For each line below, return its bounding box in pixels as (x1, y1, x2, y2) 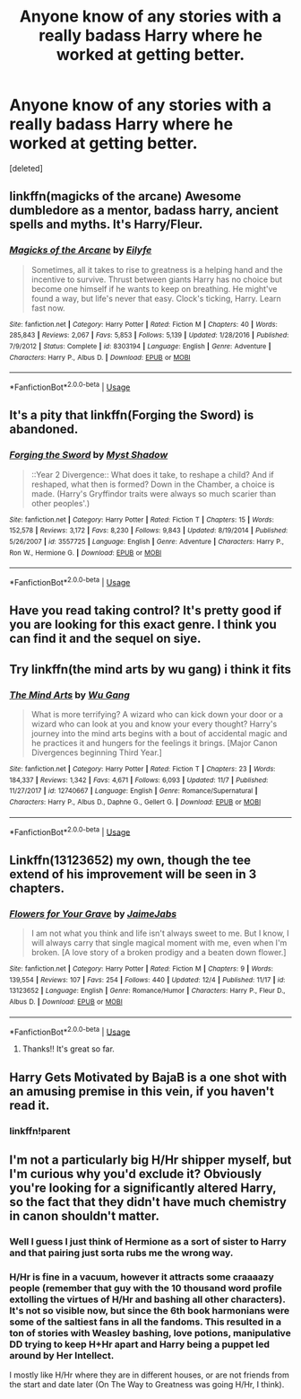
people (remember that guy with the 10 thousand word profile (9, 1281, 282, 1294)
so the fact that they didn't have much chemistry (9, 1194, 287, 1210)
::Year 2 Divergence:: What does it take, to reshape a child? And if (30, 469, 275, 480)
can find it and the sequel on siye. (9, 631, 202, 647)
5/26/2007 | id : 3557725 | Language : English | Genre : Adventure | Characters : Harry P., (9, 537, 285, 546)
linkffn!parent (9, 1124, 71, 1137)
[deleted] (9, 163, 43, 173)
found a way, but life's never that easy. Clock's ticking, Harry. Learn (30, 293, 282, 304)
